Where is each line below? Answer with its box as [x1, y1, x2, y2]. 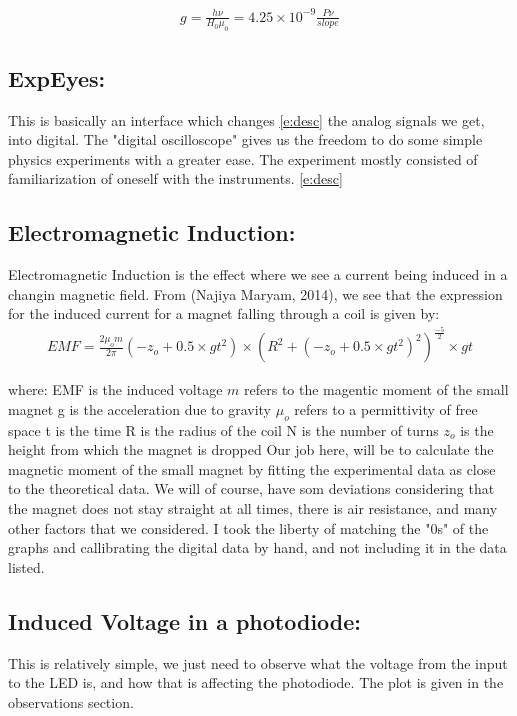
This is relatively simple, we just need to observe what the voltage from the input [8, 652, 508, 673]
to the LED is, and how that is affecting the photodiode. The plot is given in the [8, 672, 504, 693]
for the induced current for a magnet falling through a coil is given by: [8, 303, 440, 324]
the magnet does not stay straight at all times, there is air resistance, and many [8, 498, 498, 519]
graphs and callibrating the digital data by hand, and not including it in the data [8, 537, 507, 558]
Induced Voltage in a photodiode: [8, 605, 362, 636]
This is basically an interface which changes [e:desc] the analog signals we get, [8, 109, 485, 130]
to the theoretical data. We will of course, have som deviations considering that [8, 478, 495, 499]
